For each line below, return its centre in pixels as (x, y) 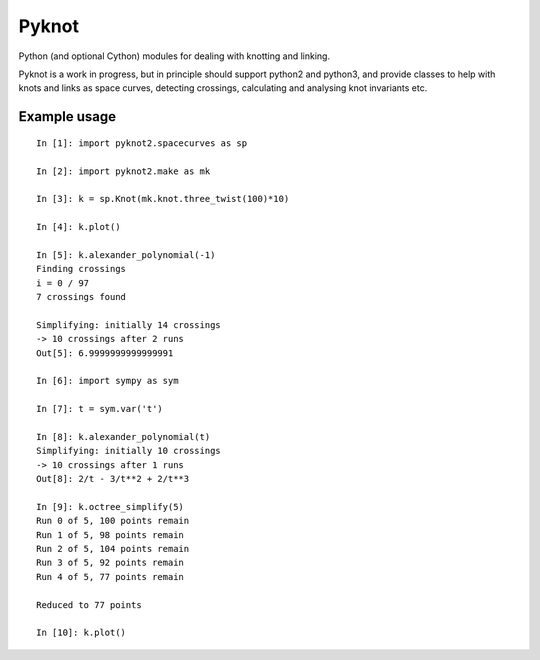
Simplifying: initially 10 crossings (129, 451)
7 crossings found (81, 297)
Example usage (67, 116)
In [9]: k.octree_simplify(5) (110, 506)
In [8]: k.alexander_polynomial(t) (123, 436)
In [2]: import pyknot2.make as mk (123, 171)
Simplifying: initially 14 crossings (129, 324)
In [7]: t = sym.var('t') (100, 409)
